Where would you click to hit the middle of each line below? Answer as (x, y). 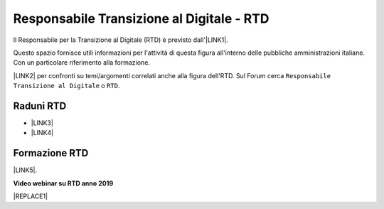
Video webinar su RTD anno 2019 (63, 183)
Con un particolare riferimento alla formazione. (82, 63)
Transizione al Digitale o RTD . (66, 86)
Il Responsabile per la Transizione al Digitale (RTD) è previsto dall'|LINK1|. (121, 40)
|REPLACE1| (31, 196)
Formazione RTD (51, 153)
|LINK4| (42, 133)
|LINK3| (42, 123)
